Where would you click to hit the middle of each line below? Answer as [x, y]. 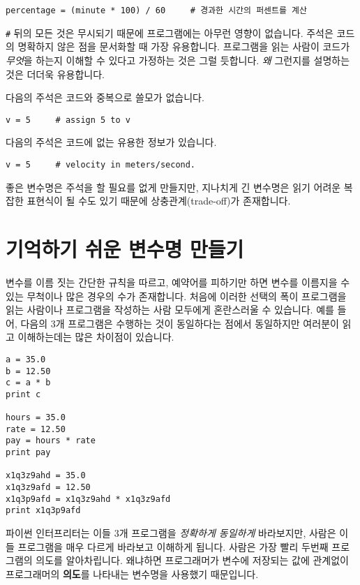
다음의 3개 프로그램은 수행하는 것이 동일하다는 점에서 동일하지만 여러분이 [180, 323]
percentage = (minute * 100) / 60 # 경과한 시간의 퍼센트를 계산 [156, 10]
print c [23, 394]
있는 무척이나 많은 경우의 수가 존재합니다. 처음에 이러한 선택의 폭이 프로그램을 [176, 296]
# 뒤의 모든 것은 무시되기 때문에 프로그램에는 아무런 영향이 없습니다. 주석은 [170, 32]
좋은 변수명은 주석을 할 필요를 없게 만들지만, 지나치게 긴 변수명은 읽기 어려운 [173, 187]
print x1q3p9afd [43, 511]
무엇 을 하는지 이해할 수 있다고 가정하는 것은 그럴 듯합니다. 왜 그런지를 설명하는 [178, 60]
